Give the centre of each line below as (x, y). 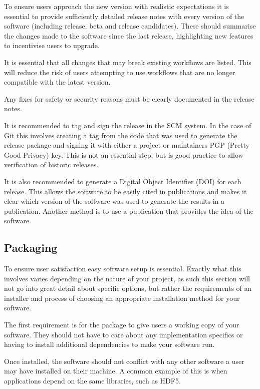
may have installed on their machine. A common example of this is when (116, 371)
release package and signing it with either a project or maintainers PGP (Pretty (127, 145)
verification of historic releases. (51, 164)
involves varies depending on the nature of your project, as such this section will (127, 278)
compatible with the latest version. (57, 82)
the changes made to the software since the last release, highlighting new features (129, 35)
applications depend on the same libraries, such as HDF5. (92, 381)
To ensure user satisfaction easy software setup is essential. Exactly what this (123, 269)
